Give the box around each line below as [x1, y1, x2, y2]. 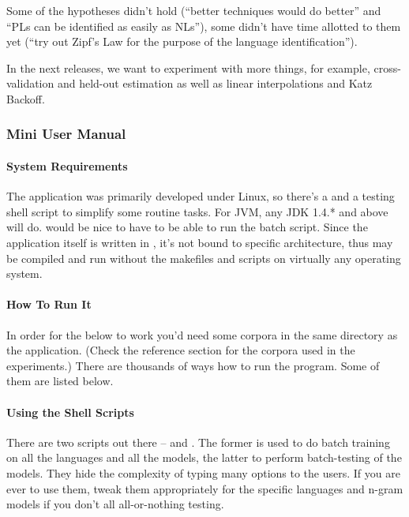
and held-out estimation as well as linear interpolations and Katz [57, 75, 373, 92]
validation [6, 75, 54, 92]
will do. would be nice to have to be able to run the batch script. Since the [6, 219, 368, 235]
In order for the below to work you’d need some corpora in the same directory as [6, 326, 398, 343]
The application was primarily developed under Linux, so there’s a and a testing [6, 188, 395, 204]
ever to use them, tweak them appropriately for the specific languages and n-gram [6, 480, 403, 496]
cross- [373, 59, 401, 76]
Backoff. [6, 90, 45, 107]
